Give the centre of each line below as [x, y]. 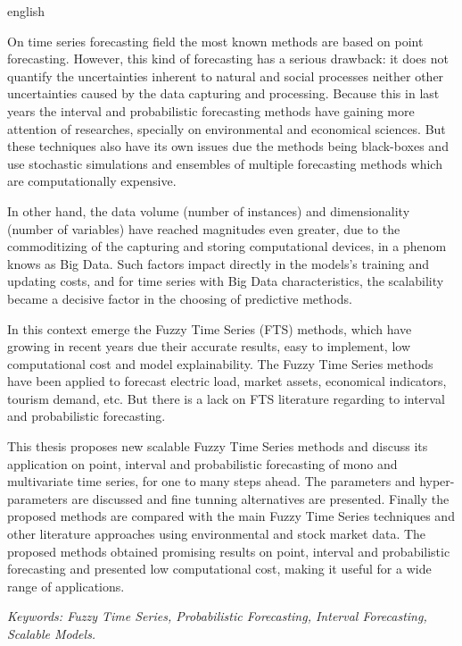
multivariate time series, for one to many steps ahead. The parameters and [211, 481]
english [26, 11]
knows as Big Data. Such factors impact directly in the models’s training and [219, 263]
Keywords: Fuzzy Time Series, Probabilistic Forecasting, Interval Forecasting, [217, 616]
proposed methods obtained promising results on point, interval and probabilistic [229, 551]
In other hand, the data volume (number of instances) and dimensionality [209, 210]
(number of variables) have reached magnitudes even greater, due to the [204, 228]
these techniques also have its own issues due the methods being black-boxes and [228, 146]
